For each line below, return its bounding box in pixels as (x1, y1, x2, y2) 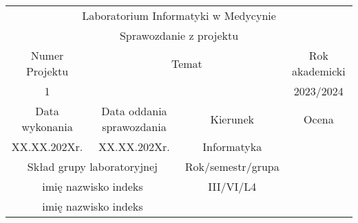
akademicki (291, 63, 346, 79)
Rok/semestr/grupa (185, 159, 280, 174)
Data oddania (101, 103, 167, 119)
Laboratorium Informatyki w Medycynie (82, 8, 276, 23)
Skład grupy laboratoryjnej (27, 159, 158, 174)
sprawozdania (102, 119, 167, 134)
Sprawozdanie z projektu (119, 27, 239, 43)
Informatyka (202, 139, 262, 154)
